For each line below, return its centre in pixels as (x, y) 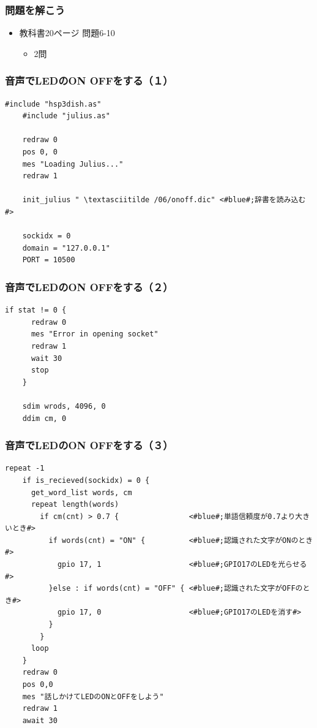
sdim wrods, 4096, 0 (64, 406)
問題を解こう (35, 9)
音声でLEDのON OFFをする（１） (89, 81)
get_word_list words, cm (81, 492)
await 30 (40, 720)
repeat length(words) (75, 505)
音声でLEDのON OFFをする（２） (89, 286)
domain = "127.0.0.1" (66, 248)
